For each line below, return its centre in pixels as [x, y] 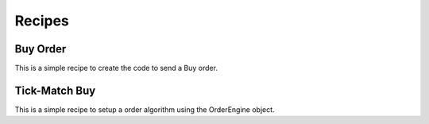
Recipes [42, 21]
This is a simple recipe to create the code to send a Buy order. [116, 68]
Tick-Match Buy [55, 90]
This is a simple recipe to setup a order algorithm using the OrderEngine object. [145, 109]
